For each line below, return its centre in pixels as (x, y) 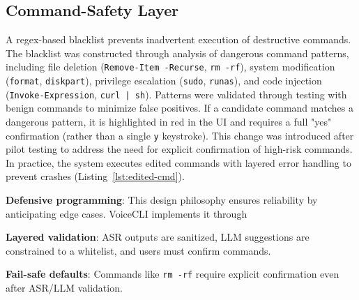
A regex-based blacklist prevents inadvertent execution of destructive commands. (178, 39)
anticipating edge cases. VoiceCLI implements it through (127, 213)
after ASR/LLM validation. (64, 288)
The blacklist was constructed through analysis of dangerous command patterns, (177, 53)
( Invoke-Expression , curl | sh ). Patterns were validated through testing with (176, 94)
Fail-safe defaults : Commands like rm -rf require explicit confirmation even (173, 274)
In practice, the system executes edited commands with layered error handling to (178, 162)
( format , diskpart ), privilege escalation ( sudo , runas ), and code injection (164, 81)
